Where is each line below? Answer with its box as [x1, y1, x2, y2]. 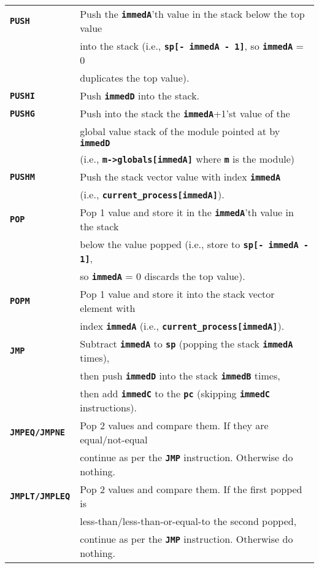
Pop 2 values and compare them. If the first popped [80, 482, 302, 496]
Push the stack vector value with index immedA [80, 169, 281, 184]
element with [80, 301, 136, 315]
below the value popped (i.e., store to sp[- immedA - [80, 237, 309, 251]
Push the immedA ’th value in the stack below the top [80, 7, 305, 21]
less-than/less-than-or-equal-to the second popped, [80, 514, 297, 528]
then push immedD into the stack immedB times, [80, 368, 280, 383]
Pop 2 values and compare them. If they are [80, 418, 269, 432]
